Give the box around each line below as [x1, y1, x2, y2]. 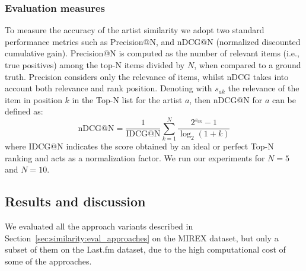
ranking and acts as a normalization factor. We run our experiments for [5, 151, 265, 164]
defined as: [5, 105, 43, 117]
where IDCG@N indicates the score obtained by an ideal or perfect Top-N [5, 140, 274, 152]
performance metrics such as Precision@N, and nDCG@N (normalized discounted [5, 35, 301, 47]
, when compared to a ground [194, 59, 301, 71]
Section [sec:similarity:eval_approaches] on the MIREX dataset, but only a [5, 231, 279, 244]
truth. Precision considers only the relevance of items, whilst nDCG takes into [5, 70, 289, 82]
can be [272, 93, 296, 106]
